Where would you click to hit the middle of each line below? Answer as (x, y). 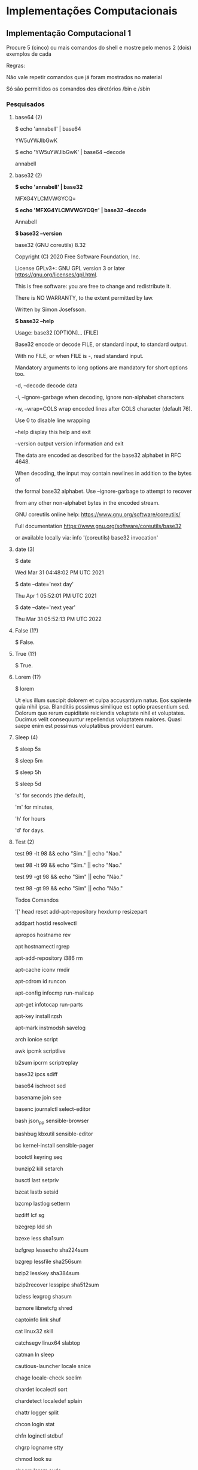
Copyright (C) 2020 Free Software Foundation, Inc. (77, 257)
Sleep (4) (26, 737)
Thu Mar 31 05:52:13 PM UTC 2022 (58, 619)
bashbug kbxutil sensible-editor (54, 1134)
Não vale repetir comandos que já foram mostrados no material (84, 77)
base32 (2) (28, 176)
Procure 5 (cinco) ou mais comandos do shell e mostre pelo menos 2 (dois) (99, 47)
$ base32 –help (34, 321)
